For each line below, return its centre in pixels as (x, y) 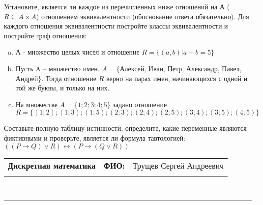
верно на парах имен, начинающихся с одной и (177, 78)
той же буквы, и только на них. (62, 88)
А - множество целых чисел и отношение (77, 52)
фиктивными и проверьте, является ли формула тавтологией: (95, 137)
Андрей (27, 78)
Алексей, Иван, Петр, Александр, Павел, (181, 68)
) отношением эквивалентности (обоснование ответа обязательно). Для (143, 16)
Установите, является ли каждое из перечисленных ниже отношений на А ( (117, 6)
